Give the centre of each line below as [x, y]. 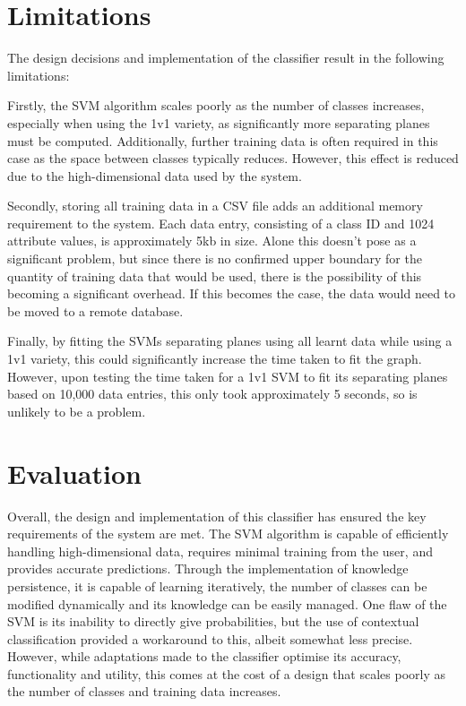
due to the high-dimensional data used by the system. [155, 175]
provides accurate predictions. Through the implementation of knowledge [208, 568]
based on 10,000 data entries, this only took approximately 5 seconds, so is [212, 394]
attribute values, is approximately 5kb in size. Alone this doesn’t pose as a [212, 241]
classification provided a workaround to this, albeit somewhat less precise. [210, 638]
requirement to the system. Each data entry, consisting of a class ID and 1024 [221, 223]
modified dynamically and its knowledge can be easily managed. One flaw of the [227, 603]
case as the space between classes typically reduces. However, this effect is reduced [233, 158]
